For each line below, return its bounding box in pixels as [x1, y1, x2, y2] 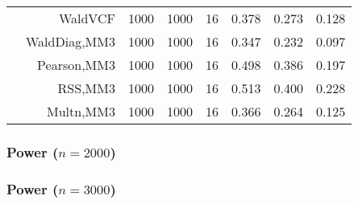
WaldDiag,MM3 [26, 32, 115, 51]
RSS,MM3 [57, 79, 115, 97]
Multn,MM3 [47, 102, 115, 120]
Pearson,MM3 [37, 55, 115, 74]
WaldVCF [58, 9, 115, 27]
